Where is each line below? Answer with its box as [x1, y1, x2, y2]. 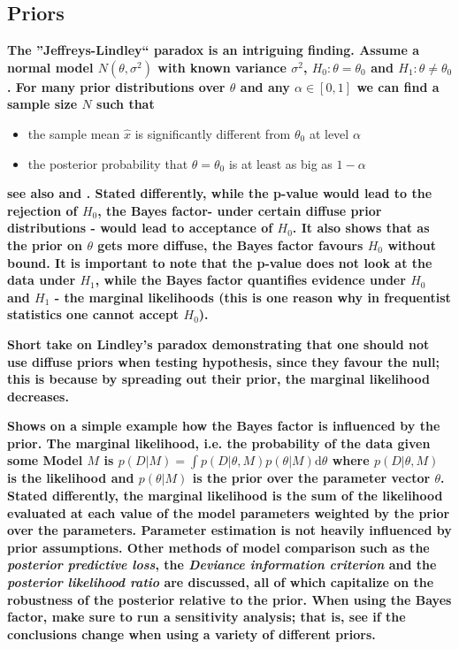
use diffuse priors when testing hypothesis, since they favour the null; [7, 352, 440, 370]
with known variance [157, 57, 287, 76]
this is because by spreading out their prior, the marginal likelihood [7, 370, 430, 388]
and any [240, 77, 290, 95]
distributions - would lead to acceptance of [7, 218, 273, 237]
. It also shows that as [292, 218, 430, 237]
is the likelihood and [7, 469, 134, 487]
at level [309, 124, 349, 142]
